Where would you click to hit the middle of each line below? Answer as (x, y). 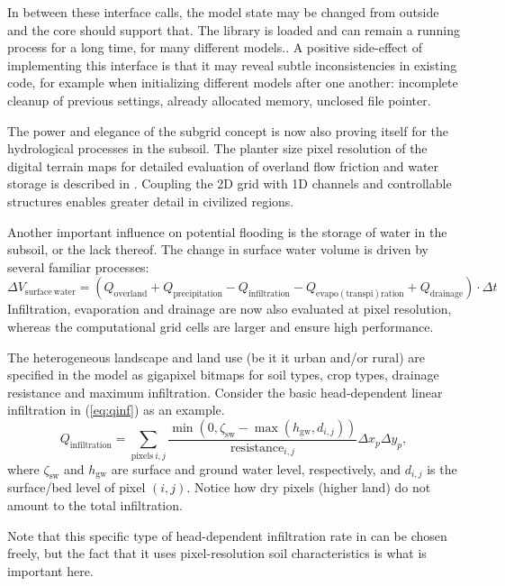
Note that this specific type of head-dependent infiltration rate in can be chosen (227, 535)
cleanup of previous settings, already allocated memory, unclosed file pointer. (219, 100)
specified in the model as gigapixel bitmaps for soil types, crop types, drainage (223, 375)
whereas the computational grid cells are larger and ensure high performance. (221, 326)
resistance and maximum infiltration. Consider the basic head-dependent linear (225, 392)
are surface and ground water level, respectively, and (256, 468)
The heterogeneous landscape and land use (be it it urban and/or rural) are (216, 357)
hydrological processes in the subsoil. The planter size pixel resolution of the (217, 148)
